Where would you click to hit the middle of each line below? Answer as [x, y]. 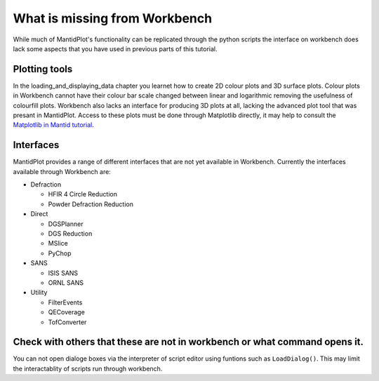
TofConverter [67, 322]
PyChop [60, 253]
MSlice [58, 243]
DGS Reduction [70, 234]
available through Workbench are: [62, 171]
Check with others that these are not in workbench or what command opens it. [188, 342]
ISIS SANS [63, 273]
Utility [39, 293]
